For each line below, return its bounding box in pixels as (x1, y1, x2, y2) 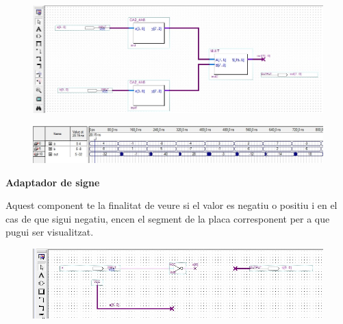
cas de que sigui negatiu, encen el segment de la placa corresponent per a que (5, 211, 330, 225)
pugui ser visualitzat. (5, 225, 94, 239)
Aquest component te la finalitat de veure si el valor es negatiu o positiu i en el (5, 198, 338, 212)
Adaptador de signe (5, 175, 100, 189)
